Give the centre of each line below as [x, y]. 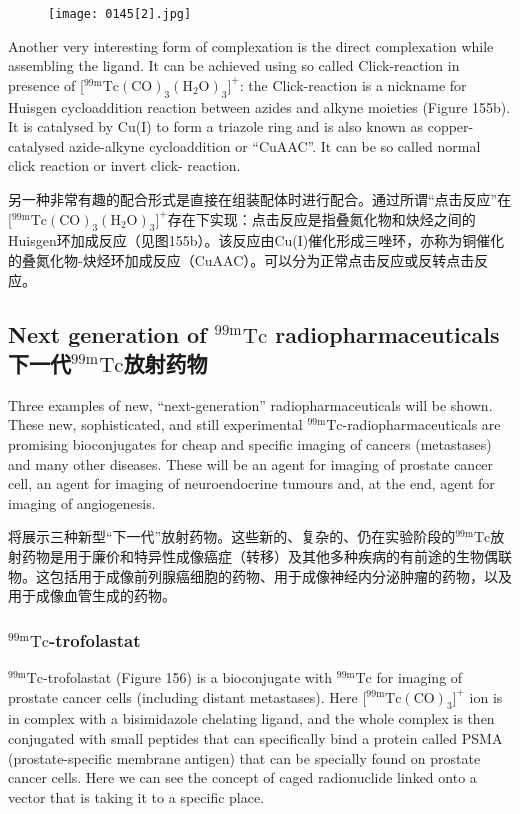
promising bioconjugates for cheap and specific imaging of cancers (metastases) [250, 443]
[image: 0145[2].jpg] [120, 14]
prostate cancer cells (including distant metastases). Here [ [187, 696]
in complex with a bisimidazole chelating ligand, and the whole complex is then [251, 718]
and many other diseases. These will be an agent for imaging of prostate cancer [251, 463]
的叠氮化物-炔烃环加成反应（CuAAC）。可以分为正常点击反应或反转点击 [241, 260]
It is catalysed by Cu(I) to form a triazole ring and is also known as [216, 126]
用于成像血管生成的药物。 [92, 595]
